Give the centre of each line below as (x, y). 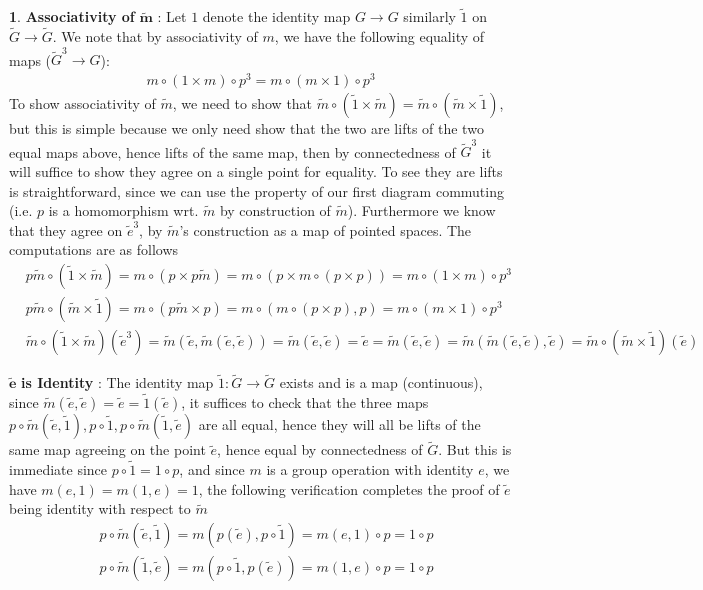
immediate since (58, 469)
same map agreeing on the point (107, 449)
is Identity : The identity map (117, 382)
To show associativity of (82, 103)
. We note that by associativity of (155, 36)
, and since (212, 469)
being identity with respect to (100, 508)
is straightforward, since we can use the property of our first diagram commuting (256, 190)
